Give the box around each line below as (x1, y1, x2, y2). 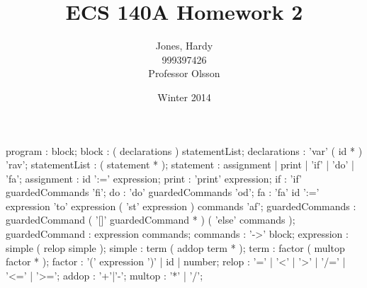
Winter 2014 (157, 89, 211, 104)
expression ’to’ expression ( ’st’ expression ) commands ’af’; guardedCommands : (6, 198, 356, 213)
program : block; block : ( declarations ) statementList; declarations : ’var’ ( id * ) (6, 143, 363, 158)
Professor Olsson (148, 66, 220, 81)
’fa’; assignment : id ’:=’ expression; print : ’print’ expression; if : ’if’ (6, 171, 302, 185)
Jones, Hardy (155, 38, 213, 53)
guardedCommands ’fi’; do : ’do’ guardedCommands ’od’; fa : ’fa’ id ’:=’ (6, 185, 320, 200)
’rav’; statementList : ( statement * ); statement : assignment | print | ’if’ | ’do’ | (6, 157, 354, 172)
